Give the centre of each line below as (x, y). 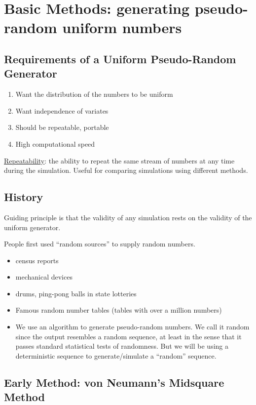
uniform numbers (122, 27)
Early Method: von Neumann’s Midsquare (114, 382)
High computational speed (55, 143)
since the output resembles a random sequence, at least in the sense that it (128, 336)
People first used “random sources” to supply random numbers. (100, 244)
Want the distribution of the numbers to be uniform (94, 94)
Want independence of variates (62, 110)
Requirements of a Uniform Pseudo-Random (120, 59)
